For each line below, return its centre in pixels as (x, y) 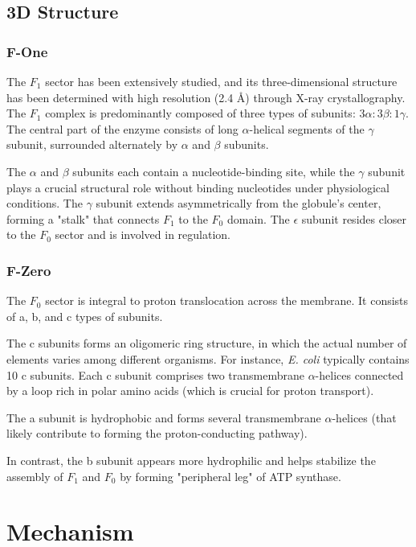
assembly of (35, 476)
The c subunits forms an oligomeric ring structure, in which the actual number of (207, 343)
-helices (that (364, 417)
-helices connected (359, 374)
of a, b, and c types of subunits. (85, 316)
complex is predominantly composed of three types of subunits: (200, 113)
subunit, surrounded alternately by (92, 144)
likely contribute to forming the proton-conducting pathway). (157, 433)
